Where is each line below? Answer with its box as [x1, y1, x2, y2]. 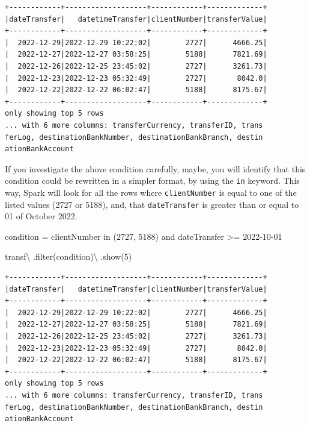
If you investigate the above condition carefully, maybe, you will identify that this [5, 162, 306, 175]
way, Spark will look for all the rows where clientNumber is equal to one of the [5, 186, 297, 198]
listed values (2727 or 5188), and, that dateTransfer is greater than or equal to [5, 198, 299, 210]
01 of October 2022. [5, 210, 77, 222]
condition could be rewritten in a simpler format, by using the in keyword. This [5, 174, 300, 187]
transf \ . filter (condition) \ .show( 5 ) [5, 250, 132, 263]
